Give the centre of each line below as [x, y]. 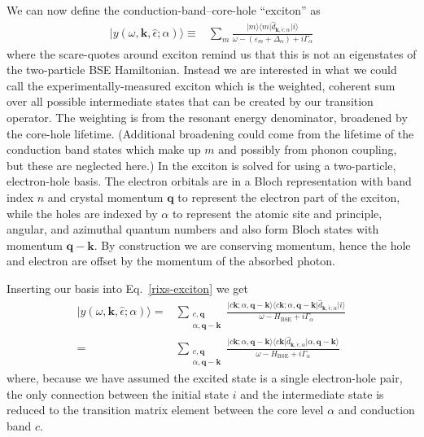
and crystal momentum [105, 197]
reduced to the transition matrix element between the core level [165, 410]
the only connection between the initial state [118, 393]
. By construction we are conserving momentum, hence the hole [252, 245]
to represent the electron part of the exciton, [289, 197]
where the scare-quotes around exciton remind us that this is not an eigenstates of [212, 53]
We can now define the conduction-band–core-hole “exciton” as [164, 10]
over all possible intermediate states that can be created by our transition [190, 101]
